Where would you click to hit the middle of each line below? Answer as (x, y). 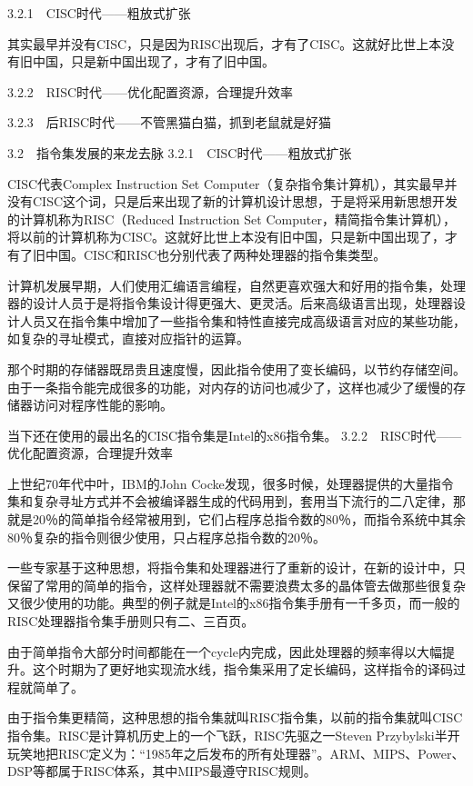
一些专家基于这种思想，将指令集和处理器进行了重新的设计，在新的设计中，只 (236, 567)
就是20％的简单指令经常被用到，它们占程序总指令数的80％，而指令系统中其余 (236, 519)
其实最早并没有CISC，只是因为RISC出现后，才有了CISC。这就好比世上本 (225, 43)
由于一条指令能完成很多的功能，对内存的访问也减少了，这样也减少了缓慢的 (230, 387)
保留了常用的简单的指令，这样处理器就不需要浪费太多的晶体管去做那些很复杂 (236, 585)
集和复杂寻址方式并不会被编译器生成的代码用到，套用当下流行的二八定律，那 (236, 501)
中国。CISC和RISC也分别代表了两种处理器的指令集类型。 (216, 254)
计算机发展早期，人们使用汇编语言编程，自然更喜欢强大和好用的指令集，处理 (236, 285)
